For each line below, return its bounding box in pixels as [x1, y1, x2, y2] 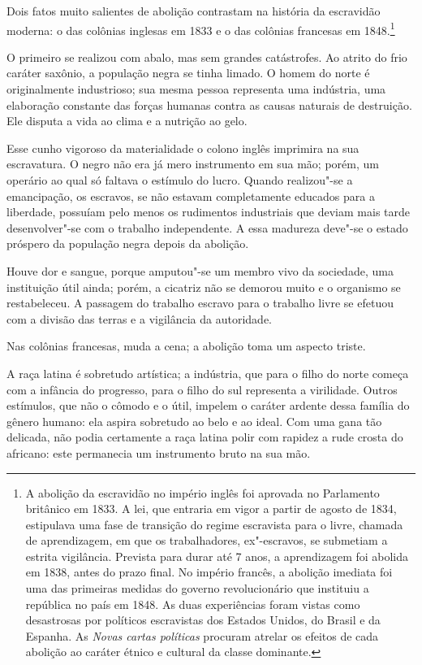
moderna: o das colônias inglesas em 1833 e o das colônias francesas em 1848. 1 [6, 19, 395, 38]
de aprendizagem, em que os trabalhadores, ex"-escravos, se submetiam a [25, 532, 388, 549]
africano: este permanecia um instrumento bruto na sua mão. [6, 444, 311, 461]
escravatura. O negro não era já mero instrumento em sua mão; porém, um [6, 155, 379, 172]
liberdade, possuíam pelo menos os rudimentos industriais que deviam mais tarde [6, 203, 410, 220]
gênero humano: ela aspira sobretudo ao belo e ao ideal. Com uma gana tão [6, 412, 382, 429]
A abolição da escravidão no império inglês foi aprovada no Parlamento [25, 484, 380, 501]
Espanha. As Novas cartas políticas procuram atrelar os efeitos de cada [25, 627, 379, 644]
